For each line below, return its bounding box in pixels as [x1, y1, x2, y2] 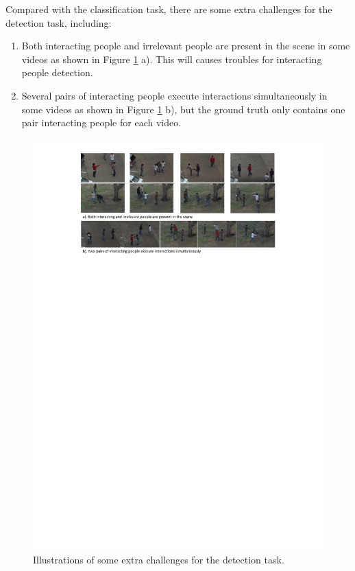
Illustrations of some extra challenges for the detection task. [33, 552, 284, 567]
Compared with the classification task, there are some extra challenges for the [5, 2, 332, 16]
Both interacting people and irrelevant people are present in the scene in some [21, 38, 350, 53]
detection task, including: [5, 15, 112, 30]
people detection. [21, 65, 93, 80]
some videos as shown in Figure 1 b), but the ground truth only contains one [21, 102, 345, 116]
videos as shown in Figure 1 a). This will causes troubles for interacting [21, 51, 322, 66]
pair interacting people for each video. [21, 115, 182, 130]
